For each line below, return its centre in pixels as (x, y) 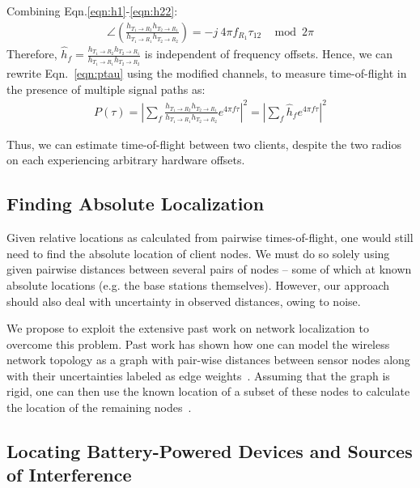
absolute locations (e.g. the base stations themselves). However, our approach (198, 284)
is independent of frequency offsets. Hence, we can (269, 54)
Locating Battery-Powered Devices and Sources (210, 451)
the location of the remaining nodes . (99, 407)
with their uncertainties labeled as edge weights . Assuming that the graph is (198, 375)
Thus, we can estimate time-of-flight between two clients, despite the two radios (204, 144)
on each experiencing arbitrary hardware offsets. (126, 160)
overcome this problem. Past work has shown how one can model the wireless (198, 344)
